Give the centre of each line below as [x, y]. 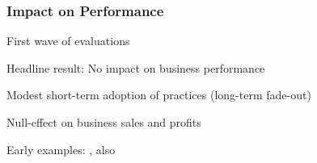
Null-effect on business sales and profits [104, 122]
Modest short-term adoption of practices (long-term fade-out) [159, 95]
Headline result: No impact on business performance [136, 67]
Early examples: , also [61, 149]
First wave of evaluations [68, 41]
